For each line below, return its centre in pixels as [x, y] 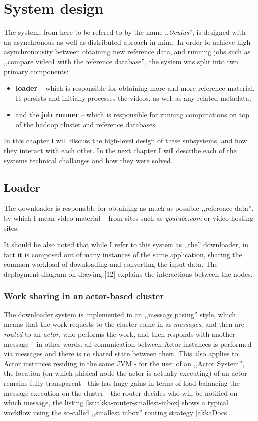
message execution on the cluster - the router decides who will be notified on [121, 392]
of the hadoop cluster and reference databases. [86, 124]
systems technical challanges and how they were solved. [88, 160]
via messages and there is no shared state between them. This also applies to [121, 353]
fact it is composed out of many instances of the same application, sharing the [123, 254]
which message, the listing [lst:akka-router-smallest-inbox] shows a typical [116, 402]
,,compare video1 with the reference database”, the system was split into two [121, 61]
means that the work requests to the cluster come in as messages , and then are [124, 324]
